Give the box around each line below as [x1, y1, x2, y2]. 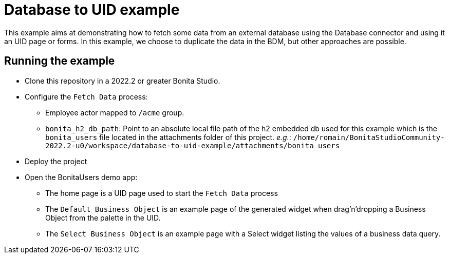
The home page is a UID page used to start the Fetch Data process [45, 188, 278, 197]
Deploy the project [25, 156, 87, 166]
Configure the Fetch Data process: [25, 92, 148, 101]
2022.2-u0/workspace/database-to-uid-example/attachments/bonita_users [45, 141, 340, 150]
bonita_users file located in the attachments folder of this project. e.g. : [45, 132, 291, 142]
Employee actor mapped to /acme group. [45, 108, 184, 117]
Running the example [4, 54, 115, 68]
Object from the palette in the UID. [45, 213, 161, 222]
